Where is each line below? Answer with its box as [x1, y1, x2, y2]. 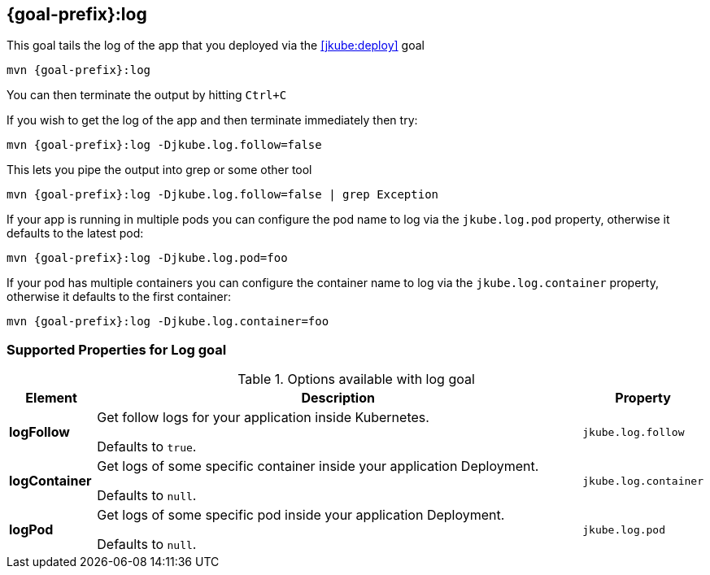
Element [25, 390, 77, 407]
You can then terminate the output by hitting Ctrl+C [7, 88, 287, 102]
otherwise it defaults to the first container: [7, 290, 232, 304]
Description [301, 390, 375, 407]
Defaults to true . [97, 438, 197, 455]
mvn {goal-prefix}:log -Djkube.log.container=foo [7, 315, 329, 329]
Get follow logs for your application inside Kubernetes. [97, 409, 429, 426]
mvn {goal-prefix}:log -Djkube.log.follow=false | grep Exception [7, 188, 439, 202]
